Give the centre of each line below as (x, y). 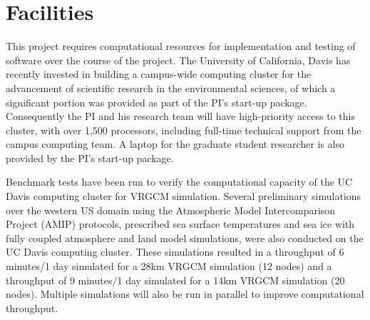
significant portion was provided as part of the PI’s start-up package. (156, 102)
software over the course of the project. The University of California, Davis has (178, 60)
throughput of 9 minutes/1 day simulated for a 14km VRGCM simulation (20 (175, 280)
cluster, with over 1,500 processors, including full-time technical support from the (184, 130)
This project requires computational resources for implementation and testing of (181, 46)
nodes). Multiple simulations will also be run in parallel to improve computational (185, 294)
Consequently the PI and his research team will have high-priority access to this (180, 116)
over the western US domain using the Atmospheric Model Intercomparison (171, 210)
